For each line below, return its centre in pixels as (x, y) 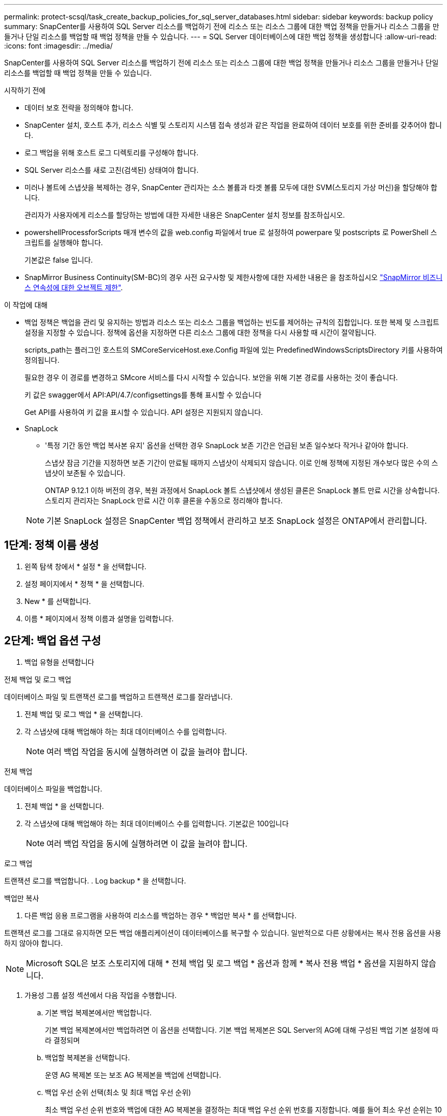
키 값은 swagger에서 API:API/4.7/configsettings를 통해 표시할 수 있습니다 (143, 395)
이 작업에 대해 (26, 305)
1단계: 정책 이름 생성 (52, 545)
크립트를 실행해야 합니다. (64, 242)
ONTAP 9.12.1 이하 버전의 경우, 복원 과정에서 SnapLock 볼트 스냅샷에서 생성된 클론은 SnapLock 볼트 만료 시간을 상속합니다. (242, 490)
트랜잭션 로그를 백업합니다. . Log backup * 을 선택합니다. (95, 880)
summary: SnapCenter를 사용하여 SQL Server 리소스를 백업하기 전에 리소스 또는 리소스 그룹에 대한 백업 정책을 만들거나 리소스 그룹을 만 (222, 26)
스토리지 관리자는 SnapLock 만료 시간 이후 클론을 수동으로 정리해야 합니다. (164, 501)
